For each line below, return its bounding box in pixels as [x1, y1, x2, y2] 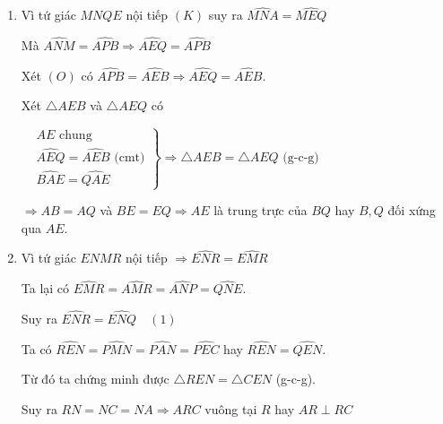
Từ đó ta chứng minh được [21, 369, 169, 388]
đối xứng [387, 201, 436, 220]
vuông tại [204, 400, 257, 419]
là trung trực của [213, 201, 308, 220]
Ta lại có [21, 279, 70, 298]
